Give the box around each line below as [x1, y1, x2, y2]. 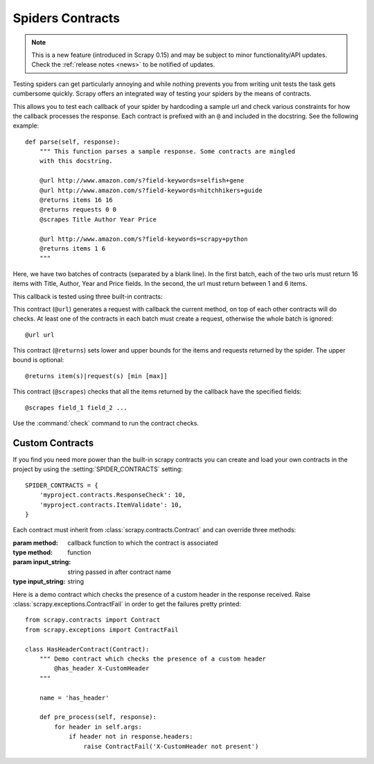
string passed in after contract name [67, 568, 172, 576]
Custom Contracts [12, 437, 94, 449]
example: [12, 121, 39, 130]
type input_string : [12, 577, 66, 586]
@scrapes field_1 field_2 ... [25, 403, 128, 411]
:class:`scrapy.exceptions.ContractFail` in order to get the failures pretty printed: [12, 600, 242, 609]
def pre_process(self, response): [39, 713, 157, 721]
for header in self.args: [54, 722, 142, 731]
